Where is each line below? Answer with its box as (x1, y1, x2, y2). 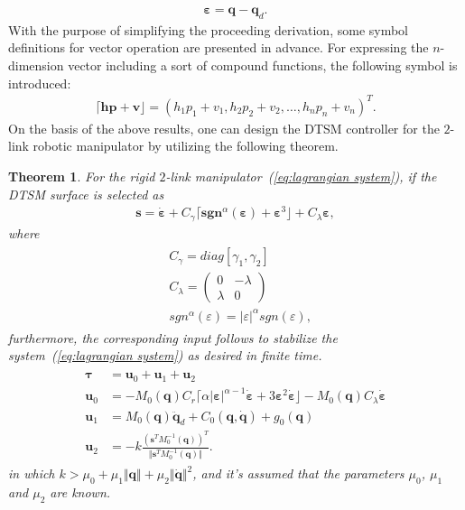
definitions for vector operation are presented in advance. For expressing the (8, 38, 429, 57)
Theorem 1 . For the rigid (8, 166, 155, 185)
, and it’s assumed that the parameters (192, 464, 405, 483)
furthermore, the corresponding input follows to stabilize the (8, 328, 338, 347)
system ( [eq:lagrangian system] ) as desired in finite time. (8, 346, 322, 365)
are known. (50, 483, 111, 502)
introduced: (8, 73, 71, 92)
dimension (8, 56, 64, 75)
